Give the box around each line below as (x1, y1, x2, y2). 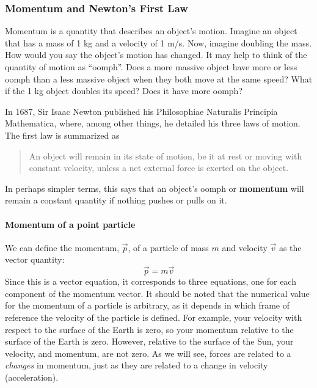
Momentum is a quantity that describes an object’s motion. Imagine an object (5, 24, 297, 37)
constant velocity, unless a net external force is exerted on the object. (29, 161, 289, 174)
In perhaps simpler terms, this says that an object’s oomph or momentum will (5, 181, 304, 194)
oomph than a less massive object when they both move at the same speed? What (5, 72, 313, 85)
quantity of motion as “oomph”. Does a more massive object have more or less (5, 60, 297, 73)
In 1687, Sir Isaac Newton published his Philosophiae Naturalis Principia (5, 104, 278, 117)
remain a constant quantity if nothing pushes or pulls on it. (5, 194, 227, 207)
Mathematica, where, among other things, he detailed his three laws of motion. (5, 117, 301, 130)
